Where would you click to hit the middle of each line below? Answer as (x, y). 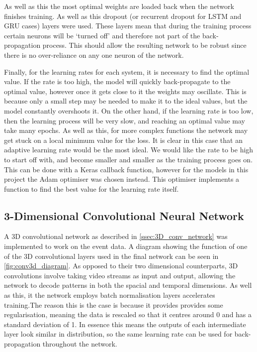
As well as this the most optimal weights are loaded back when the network (119, 6)
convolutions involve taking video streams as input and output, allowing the (120, 275)
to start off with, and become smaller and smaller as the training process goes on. (128, 159)
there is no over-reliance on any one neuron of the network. (94, 55)
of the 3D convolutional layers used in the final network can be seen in (111, 256)
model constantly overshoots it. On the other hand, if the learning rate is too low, (129, 110)
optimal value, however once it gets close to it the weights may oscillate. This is (125, 91)
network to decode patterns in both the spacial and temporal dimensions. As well (128, 285)
